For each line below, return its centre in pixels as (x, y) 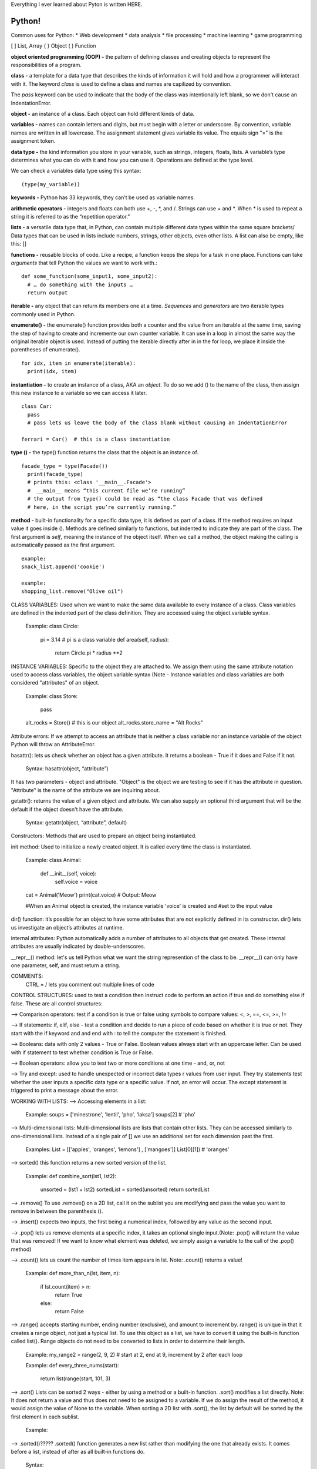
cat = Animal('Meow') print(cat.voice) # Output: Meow (91, 895)
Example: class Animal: (53, 860)
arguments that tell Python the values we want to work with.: (84, 263)
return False (70, 1311)
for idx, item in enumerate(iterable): (79, 363)
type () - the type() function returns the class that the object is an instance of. (105, 452)
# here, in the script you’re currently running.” (102, 507)
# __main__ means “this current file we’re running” (106, 490)
